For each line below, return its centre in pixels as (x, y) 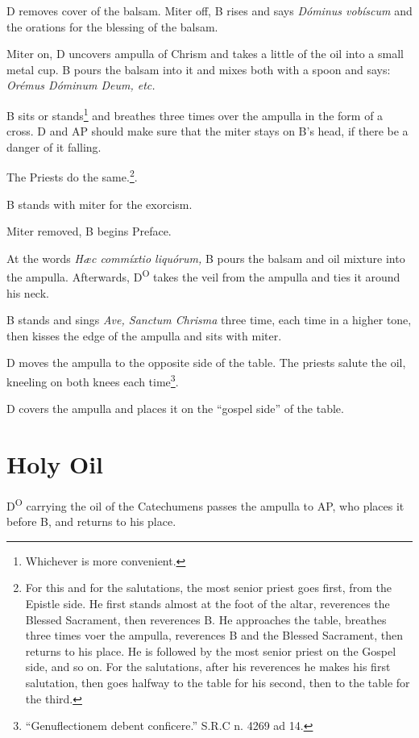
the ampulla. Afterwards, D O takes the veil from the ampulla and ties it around (203, 276)
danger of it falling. (54, 146)
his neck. (28, 292)
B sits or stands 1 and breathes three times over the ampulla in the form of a (195, 114)
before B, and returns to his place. (91, 521)
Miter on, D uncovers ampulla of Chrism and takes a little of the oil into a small (205, 54)
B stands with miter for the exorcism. (100, 204)
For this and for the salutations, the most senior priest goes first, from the (208, 588)
